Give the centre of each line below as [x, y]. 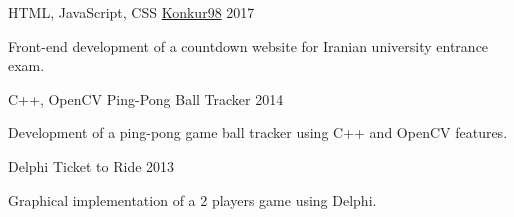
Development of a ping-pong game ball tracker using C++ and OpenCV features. [258, 132]
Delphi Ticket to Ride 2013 [91, 165]
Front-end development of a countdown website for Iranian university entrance [248, 45]
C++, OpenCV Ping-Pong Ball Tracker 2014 [146, 98]
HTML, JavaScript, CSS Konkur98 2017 [131, 12]
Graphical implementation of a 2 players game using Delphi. [192, 199]
